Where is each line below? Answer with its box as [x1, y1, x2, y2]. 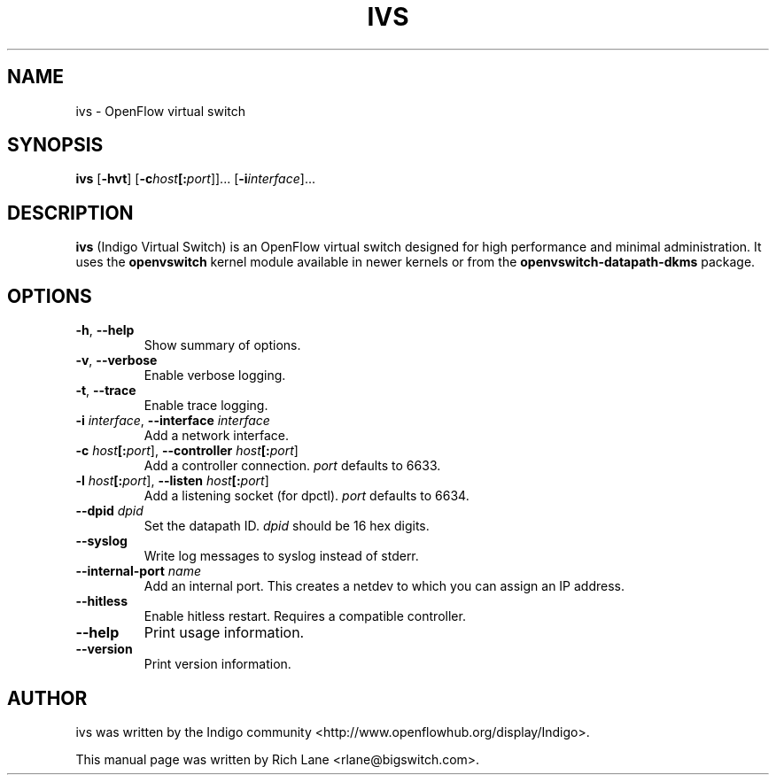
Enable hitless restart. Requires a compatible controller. [144, 608, 466, 624]
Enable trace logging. [144, 398, 268, 414]
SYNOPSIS [7, 134, 104, 157]
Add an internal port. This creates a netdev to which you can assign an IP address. [144, 578, 625, 594]
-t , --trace [75, 383, 136, 399]
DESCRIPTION [7, 201, 134, 224]
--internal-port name [75, 563, 201, 579]
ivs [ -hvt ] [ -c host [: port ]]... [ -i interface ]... [75, 171, 315, 187]
